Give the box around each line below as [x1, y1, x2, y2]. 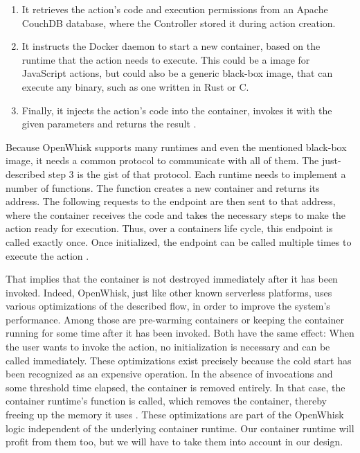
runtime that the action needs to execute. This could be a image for [21, 52, 310, 66]
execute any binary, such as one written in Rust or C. [21, 79, 249, 94]
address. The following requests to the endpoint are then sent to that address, [6, 194, 336, 208]
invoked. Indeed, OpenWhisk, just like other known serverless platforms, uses [6, 285, 332, 299]
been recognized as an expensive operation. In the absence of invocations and [6, 366, 333, 381]
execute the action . [6, 248, 89, 263]
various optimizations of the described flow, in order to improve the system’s [6, 299, 330, 313]
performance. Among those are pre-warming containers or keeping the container [6, 312, 344, 326]
